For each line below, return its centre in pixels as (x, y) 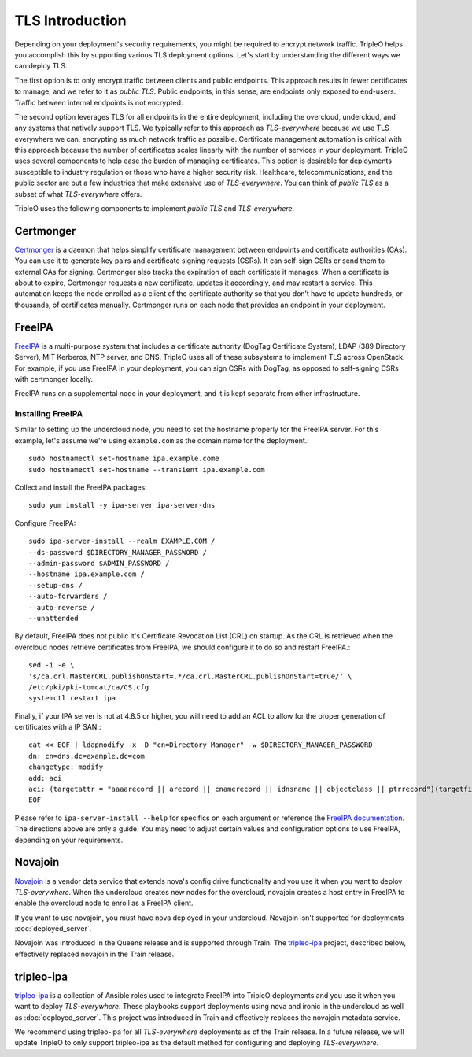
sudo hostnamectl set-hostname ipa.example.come (124, 459)
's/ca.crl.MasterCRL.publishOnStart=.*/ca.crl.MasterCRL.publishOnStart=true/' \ (190, 676)
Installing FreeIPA (49, 414)
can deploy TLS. (41, 66)
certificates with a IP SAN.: (58, 727)
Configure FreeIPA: (45, 523)
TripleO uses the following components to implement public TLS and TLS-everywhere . (155, 209)
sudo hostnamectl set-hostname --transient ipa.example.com (147, 469)
